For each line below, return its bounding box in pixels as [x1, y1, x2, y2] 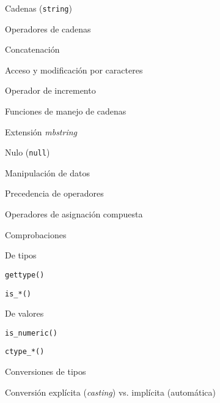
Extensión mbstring [5, 125, 78, 138]
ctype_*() [5, 347, 45, 356]
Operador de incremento [5, 84, 96, 97]
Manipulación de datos [5, 166, 90, 179]
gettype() [5, 270, 45, 279]
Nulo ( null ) [5, 146, 50, 159]
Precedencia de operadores [5, 187, 104, 200]
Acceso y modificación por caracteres [5, 63, 143, 76]
